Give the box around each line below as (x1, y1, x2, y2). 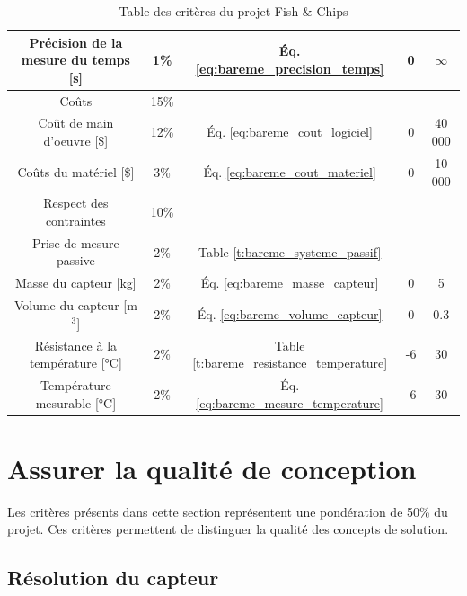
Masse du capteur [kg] (15, 273, 137, 292)
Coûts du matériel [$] (17, 162, 135, 181)
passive (56, 251, 95, 270)
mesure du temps (21, 50, 130, 69)
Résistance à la (34, 335, 118, 354)
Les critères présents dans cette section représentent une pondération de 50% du (7, 502, 448, 520)
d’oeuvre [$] (43, 131, 109, 150)
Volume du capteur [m (13, 296, 137, 315)
